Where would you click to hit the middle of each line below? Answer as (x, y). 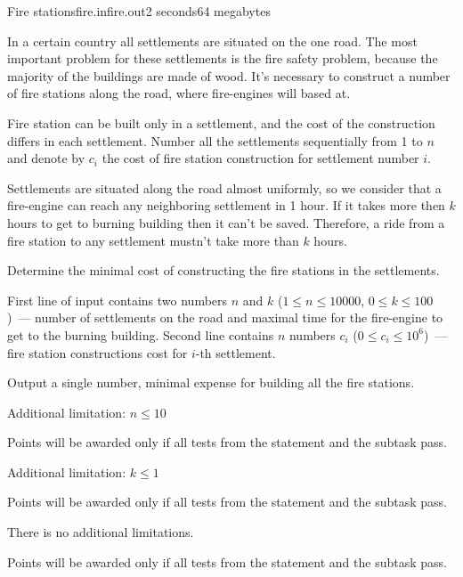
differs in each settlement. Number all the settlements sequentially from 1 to (215, 140)
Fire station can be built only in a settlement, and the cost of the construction (221, 122)
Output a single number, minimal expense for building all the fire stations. (211, 382)
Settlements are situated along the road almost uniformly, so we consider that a (224, 187)
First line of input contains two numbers (118, 300)
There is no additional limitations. (101, 532)
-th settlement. (236, 352)
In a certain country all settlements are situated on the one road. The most (212, 41)
